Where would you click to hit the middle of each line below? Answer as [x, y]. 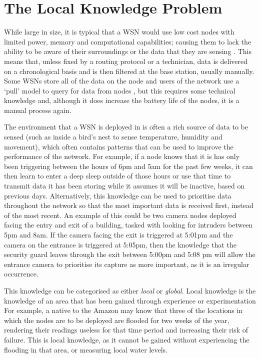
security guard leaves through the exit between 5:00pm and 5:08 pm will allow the [130, 254]
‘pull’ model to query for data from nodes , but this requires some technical [120, 90]
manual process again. [38, 110]
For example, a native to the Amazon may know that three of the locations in [123, 310]
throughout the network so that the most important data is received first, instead [129, 205]
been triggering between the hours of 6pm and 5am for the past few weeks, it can [128, 166]
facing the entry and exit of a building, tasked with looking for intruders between [128, 225]
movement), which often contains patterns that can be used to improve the [119, 146]
